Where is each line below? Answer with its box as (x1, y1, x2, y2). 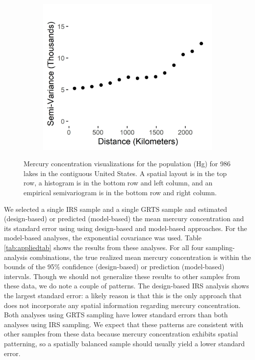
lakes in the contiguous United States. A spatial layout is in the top (24, 168, 227, 178)
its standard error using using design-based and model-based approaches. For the (4, 223, 247, 233)
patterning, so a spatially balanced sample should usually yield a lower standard (4, 338, 245, 348)
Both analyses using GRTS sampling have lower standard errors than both (4, 309, 228, 320)
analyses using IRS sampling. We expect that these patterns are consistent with (4, 319, 244, 329)
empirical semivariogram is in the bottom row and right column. (24, 187, 217, 198)
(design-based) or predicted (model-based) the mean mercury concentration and (4, 213, 244, 224)
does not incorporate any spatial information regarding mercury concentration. (4, 300, 241, 310)
